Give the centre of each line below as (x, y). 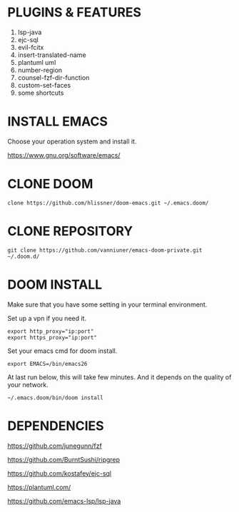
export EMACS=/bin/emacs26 (47, 364)
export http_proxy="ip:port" (51, 331)
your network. (28, 384)
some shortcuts (41, 93)
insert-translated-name (52, 55)
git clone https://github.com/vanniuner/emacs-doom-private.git (105, 250)
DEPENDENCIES (56, 426)
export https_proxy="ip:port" (52, 337)
